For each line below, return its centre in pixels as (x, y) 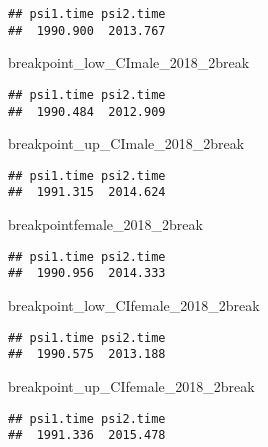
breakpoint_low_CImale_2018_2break (129, 62)
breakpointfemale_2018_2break (105, 224)
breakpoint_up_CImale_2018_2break (126, 143)
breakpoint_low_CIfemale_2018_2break (134, 305)
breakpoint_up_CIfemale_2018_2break (131, 385)
